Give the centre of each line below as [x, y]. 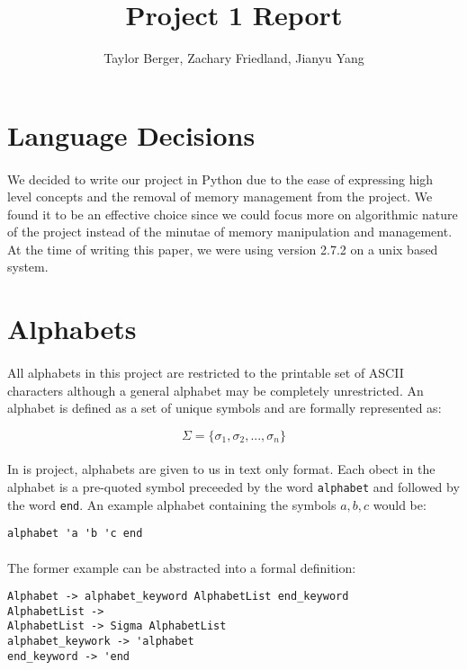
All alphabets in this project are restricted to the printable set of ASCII [206, 373]
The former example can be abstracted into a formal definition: [182, 567]
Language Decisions [131, 134]
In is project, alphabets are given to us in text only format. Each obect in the [221, 469]
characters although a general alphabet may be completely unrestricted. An [216, 390]
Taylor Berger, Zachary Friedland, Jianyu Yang [234, 58]
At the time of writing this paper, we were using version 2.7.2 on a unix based [223, 249]
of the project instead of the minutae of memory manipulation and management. [230, 232]
